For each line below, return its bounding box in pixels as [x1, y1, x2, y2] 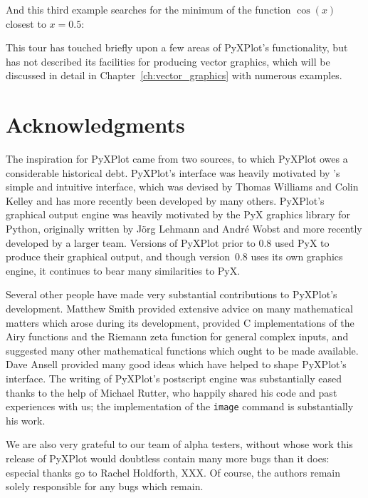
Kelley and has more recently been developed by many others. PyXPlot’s [6, 193, 325, 208]
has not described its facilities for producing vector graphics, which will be [6, 54, 330, 68]
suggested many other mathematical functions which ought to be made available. [6, 342, 359, 357]
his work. [6, 412, 46, 427]
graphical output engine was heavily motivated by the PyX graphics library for [6, 207, 350, 222]
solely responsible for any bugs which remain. [6, 479, 204, 494]
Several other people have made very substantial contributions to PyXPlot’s [6, 287, 337, 302]
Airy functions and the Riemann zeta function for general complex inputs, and [6, 329, 349, 344]
